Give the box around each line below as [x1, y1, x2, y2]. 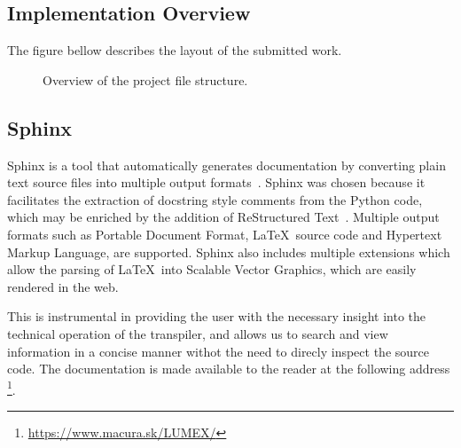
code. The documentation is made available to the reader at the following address [7, 359, 450, 378]
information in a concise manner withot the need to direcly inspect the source [7, 342, 429, 360]
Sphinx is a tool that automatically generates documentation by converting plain [7, 155, 446, 174]
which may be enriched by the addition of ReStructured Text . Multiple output [7, 208, 440, 226]
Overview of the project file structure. [43, 70, 248, 89]
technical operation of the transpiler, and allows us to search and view [7, 324, 388, 342]
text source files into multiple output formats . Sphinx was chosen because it [7, 173, 426, 192]
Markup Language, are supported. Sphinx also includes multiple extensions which [7, 242, 450, 261]
